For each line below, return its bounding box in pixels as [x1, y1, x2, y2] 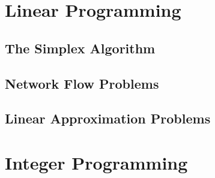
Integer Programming [5, 150, 188, 174]
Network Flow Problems [5, 74, 159, 92]
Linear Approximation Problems [5, 109, 211, 128]
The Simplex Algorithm [5, 38, 156, 57]
